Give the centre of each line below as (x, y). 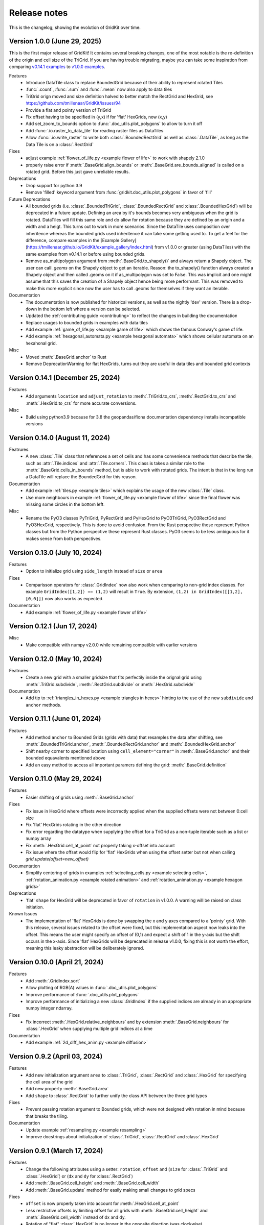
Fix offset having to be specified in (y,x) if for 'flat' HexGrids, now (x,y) (96, 117)
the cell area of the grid (49, 1082)
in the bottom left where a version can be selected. (89, 309)
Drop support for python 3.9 (54, 185)
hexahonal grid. (41, 343)
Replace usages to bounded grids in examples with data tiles (87, 322)
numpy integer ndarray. (49, 1008)
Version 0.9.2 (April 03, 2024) (56, 1057)
